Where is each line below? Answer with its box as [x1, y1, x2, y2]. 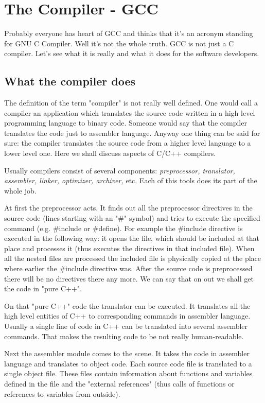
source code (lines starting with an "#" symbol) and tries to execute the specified [4, 213, 260, 223]
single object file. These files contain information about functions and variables [4, 368, 253, 379]
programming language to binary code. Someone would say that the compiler [4, 117, 247, 128]
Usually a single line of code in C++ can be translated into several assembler [4, 320, 248, 331]
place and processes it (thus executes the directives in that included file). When [4, 242, 255, 253]
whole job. [4, 185, 37, 196]
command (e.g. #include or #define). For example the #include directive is [4, 222, 243, 233]
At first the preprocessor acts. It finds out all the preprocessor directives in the [4, 202, 253, 213]
